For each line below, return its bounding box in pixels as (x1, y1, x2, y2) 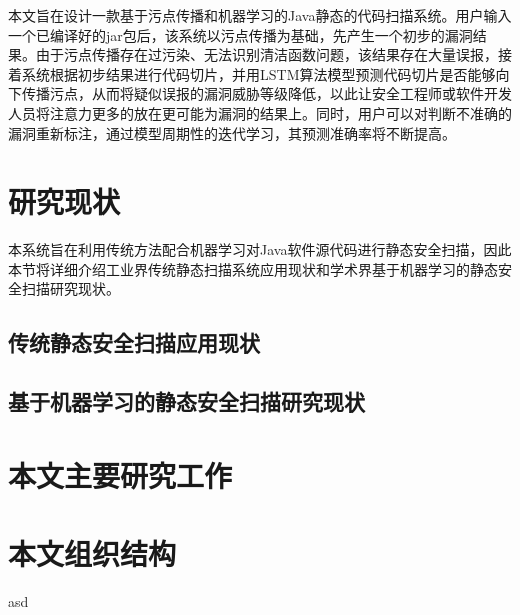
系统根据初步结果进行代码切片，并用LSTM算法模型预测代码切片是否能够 (21, 63, 496, 84)
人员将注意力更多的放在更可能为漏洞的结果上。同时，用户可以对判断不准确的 (8, 102, 512, 123)
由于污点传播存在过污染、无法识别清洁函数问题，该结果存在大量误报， (35, 44, 498, 65)
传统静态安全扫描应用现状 (8, 327, 260, 358)
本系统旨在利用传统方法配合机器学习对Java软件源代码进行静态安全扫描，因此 (8, 239, 512, 260)
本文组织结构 (8, 533, 177, 574)
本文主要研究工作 (8, 454, 233, 495)
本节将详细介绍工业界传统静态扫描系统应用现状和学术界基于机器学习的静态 (8, 258, 498, 279)
